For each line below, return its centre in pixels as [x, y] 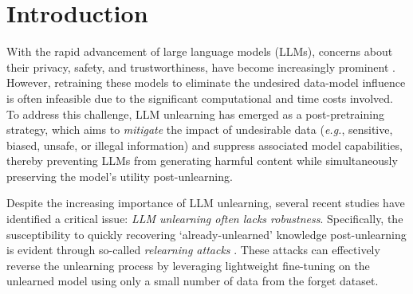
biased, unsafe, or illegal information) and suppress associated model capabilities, [205, 145]
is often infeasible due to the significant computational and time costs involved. [200, 98]
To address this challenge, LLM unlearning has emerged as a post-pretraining [195, 114]
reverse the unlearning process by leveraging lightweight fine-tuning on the [188, 265]
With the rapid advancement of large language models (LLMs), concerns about [200, 51]
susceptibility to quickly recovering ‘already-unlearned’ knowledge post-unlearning [206, 234]
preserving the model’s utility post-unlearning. [120, 176]
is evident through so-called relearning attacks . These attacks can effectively [193, 250]
